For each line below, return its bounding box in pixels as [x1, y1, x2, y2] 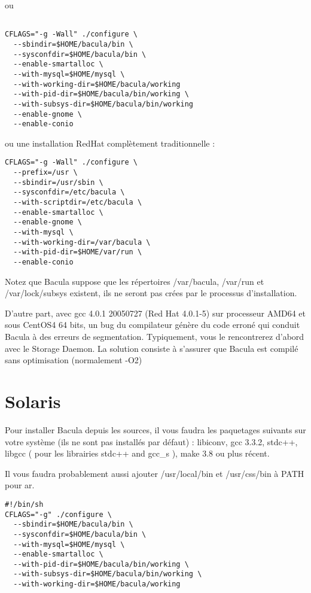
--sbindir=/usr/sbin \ [13, 178, 103, 187]
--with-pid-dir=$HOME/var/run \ [13, 248, 142, 257]
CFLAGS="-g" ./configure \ [5, 510, 112, 519]
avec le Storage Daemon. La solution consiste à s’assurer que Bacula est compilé [5, 342, 298, 354]
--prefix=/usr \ [13, 168, 78, 177]
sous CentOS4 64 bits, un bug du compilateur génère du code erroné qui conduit [5, 318, 300, 331]
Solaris [5, 388, 61, 413]
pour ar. [5, 479, 35, 491]
